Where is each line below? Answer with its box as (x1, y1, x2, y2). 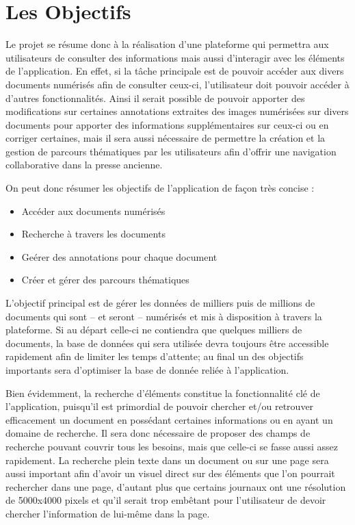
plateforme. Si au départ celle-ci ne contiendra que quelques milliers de (5, 322, 302, 337)
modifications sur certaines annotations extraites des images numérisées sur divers (5, 104, 349, 118)
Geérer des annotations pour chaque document (21, 249, 218, 264)
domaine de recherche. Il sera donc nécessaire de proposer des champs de (5, 426, 311, 440)
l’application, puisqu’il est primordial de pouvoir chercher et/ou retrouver (5, 399, 314, 413)
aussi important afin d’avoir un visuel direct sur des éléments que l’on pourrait (5, 466, 335, 481)
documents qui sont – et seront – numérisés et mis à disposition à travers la (5, 309, 322, 323)
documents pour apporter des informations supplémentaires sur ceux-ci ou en (5, 117, 329, 131)
